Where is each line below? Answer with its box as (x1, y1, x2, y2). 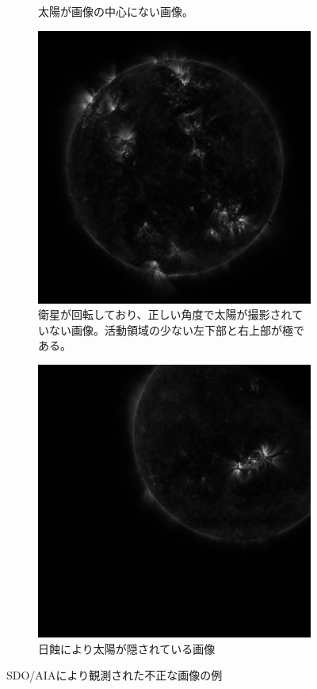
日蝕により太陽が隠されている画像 (38, 640, 216, 656)
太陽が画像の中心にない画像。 (38, 3, 193, 19)
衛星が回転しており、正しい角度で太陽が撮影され (38, 306, 292, 323)
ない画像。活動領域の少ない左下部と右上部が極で (48, 321, 304, 338)
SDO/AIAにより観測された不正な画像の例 (6, 667, 223, 683)
